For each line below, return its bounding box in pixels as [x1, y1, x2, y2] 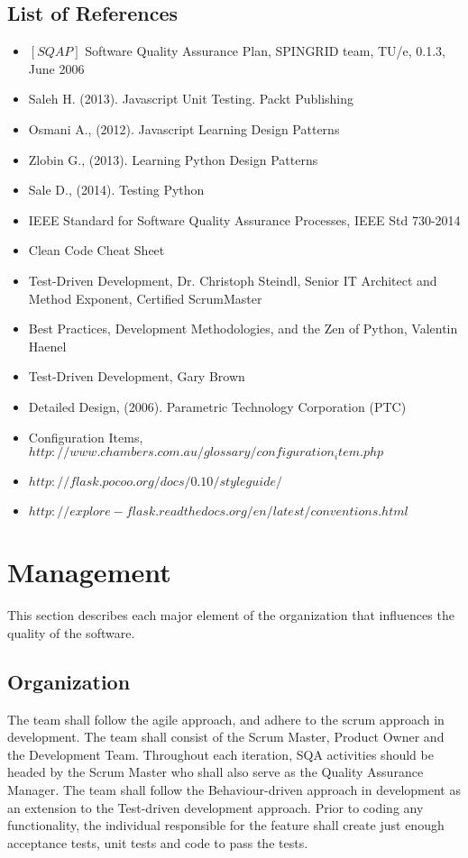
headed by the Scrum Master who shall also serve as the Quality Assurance [7, 762, 424, 781]
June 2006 [28, 59, 85, 78]
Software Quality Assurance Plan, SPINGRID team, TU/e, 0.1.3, [85, 41, 446, 60]
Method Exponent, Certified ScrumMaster [28, 288, 262, 307]
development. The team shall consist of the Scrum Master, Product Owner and [7, 727, 445, 746]
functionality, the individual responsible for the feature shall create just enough [7, 816, 445, 835]
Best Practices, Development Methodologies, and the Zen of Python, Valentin [28, 319, 458, 338]
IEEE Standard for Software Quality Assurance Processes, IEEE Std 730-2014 [28, 210, 461, 229]
